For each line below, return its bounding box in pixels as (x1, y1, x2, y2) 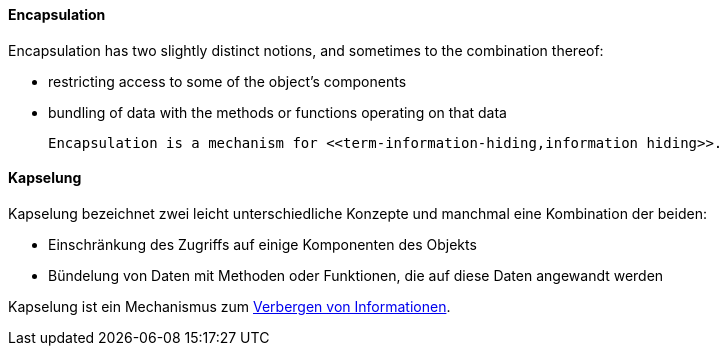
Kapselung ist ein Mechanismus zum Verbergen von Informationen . (8, 297, 451, 315)
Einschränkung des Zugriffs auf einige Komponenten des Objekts (48, 235, 477, 253)
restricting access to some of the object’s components (48, 72, 407, 90)
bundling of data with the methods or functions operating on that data (48, 103, 507, 121)
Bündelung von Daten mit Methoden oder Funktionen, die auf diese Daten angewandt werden (48, 266, 664, 284)
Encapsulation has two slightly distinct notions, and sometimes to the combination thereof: (8, 41, 604, 59)
